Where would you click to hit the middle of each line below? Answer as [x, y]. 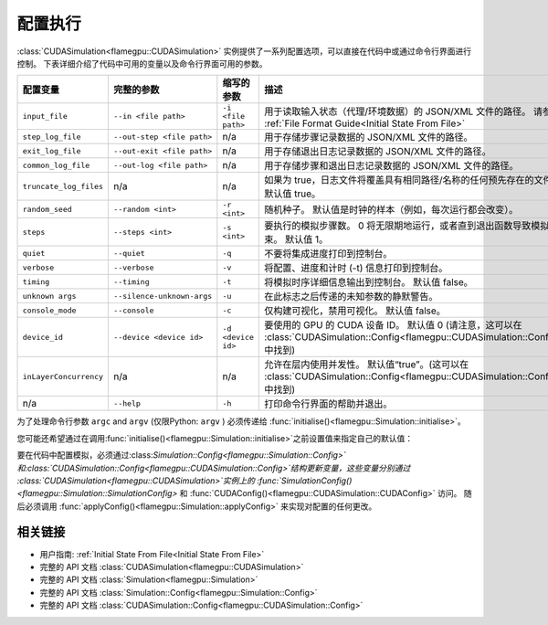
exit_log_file [52, 151]
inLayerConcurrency [63, 376]
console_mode [49, 310]
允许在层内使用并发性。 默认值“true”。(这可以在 [367, 365]
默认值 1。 [306, 239]
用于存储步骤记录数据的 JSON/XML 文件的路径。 [369, 137]
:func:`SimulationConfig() [305, 481]
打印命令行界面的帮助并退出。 [328, 404]
